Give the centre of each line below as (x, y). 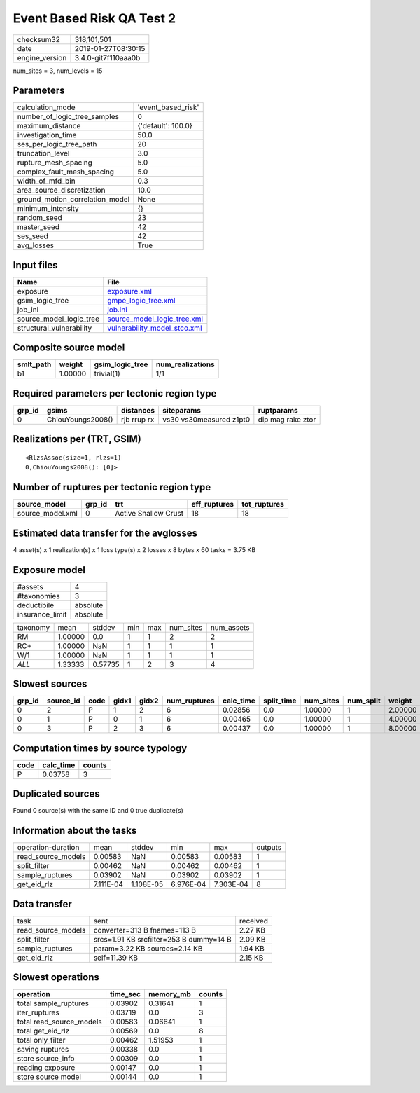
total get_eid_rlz (43, 1031)
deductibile (36, 605)
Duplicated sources (57, 794)
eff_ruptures (213, 504)
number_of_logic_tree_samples (68, 117)
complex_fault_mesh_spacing (66, 172)
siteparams (182, 410)
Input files (36, 265)
